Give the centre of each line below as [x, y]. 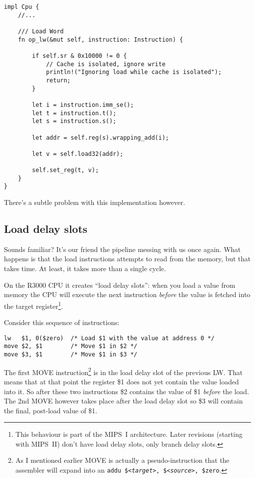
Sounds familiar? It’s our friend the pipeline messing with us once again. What [122, 249]
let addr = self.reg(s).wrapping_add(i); [101, 138]
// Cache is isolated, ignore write [106, 64]
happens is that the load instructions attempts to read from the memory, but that [127, 259]
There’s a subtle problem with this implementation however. [95, 202]
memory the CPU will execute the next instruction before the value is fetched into [127, 294]
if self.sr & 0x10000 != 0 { [79, 56]
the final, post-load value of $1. [51, 410]
